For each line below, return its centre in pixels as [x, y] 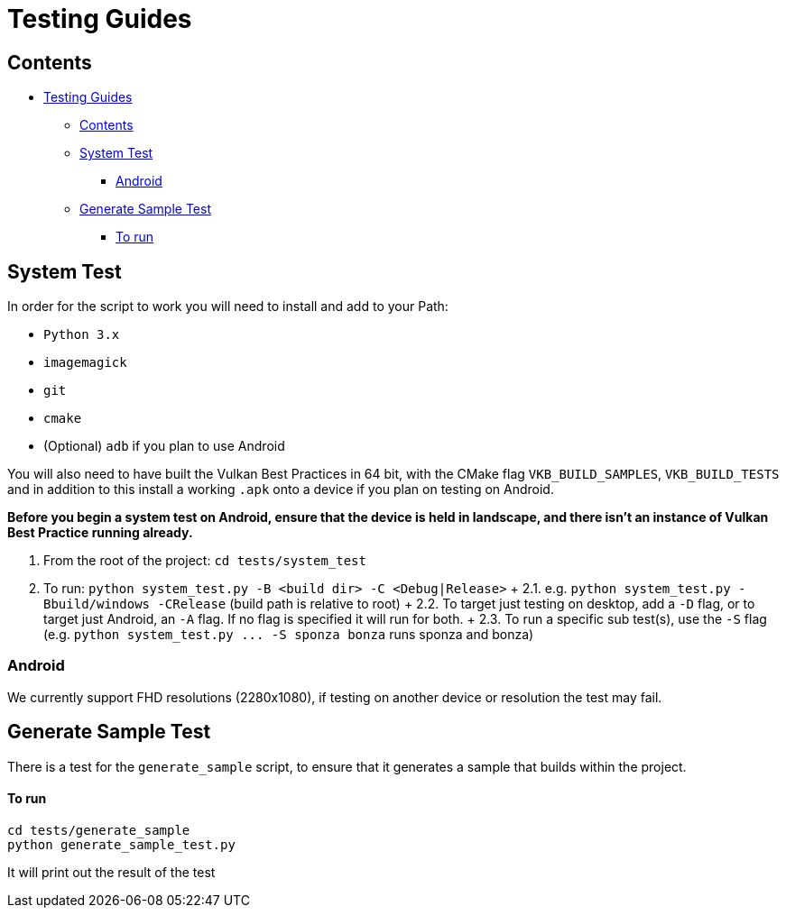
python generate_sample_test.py [121, 844]
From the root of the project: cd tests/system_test [205, 561]
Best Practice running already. [100, 533]
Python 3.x [82, 335]
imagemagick [85, 363]
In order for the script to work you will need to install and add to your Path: [228, 307]
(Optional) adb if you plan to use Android [164, 446]
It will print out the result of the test [111, 872]
